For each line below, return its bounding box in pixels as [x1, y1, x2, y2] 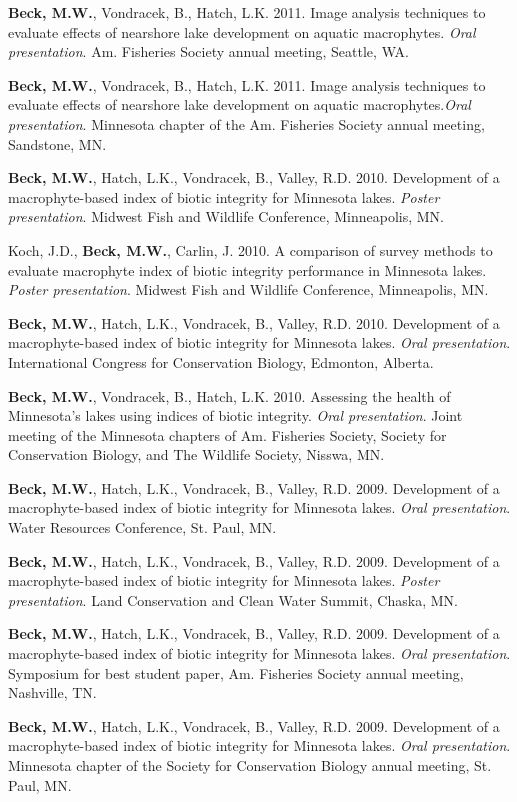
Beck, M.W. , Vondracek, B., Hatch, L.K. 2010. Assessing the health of [8, 385, 451, 406]
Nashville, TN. [8, 682, 97, 703]
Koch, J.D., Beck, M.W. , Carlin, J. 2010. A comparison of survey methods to [8, 239, 493, 260]
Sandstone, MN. [8, 133, 107, 154]
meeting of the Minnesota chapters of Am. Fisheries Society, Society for [8, 424, 447, 445]
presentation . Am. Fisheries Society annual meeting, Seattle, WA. [8, 41, 409, 62]
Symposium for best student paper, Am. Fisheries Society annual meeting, [8, 662, 464, 683]
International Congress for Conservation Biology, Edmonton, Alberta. [8, 351, 434, 372]
